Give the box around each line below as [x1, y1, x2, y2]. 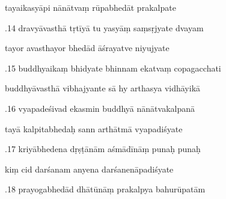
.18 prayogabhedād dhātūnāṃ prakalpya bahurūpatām [5, 183, 206, 195]
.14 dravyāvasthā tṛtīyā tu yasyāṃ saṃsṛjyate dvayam [5, 21, 204, 34]
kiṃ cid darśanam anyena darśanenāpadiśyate [5, 162, 174, 175]
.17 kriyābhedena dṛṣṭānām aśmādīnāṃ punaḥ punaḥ [5, 142, 201, 155]
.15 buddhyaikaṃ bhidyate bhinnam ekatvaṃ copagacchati [5, 61, 221, 74]
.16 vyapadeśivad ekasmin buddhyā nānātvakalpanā [5, 102, 195, 114]
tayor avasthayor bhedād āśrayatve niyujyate [5, 41, 169, 54]
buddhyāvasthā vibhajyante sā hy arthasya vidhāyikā [5, 82, 201, 94]
